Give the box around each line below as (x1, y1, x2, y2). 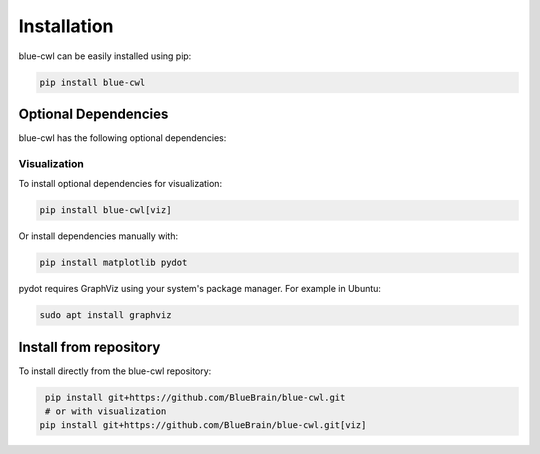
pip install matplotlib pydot (39, 257, 188, 269)
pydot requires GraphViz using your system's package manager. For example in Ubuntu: (18, 283, 382, 295)
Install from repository (18, 338, 161, 355)
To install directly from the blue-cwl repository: (18, 365, 212, 377)
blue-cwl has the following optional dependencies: (18, 132, 227, 144)
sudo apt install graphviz (39, 310, 172, 321)
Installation (18, 15, 114, 37)
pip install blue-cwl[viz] (39, 205, 172, 216)
